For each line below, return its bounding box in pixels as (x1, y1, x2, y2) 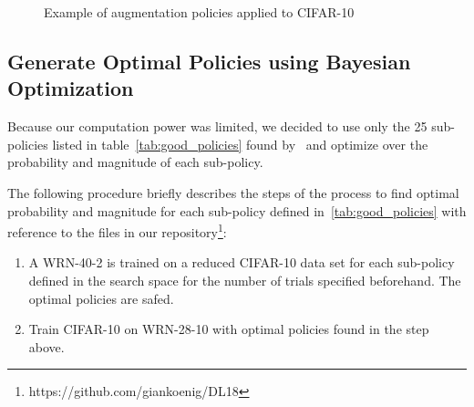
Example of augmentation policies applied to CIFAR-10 (44, 3, 355, 21)
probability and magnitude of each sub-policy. (7, 152, 263, 172)
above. (28, 337, 65, 356)
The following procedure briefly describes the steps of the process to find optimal (7, 183, 459, 202)
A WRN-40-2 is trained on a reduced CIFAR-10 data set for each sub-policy (28, 253, 455, 272)
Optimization (7, 74, 134, 102)
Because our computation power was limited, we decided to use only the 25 (7, 117, 428, 136)
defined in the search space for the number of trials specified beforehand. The (28, 271, 461, 289)
